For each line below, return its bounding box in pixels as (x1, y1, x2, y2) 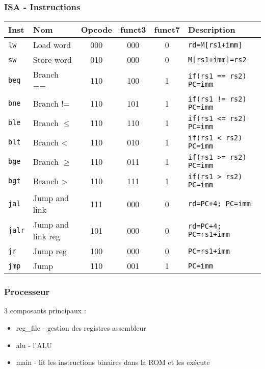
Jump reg (33, 245, 67, 257)
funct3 (120, 23, 146, 36)
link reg (33, 230, 60, 242)
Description (188, 23, 235, 36)
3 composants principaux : (4, 305, 86, 316)
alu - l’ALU (16, 339, 52, 350)
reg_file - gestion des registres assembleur (16, 323, 146, 333)
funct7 (154, 23, 180, 36)
